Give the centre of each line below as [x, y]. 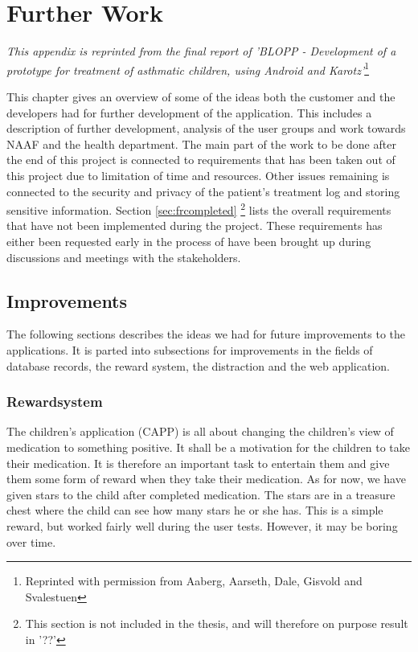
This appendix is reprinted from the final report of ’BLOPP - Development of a [201, 51]
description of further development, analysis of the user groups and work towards [206, 128]
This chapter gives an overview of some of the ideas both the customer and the [201, 96]
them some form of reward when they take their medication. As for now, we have [206, 479]
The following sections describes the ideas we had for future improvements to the [206, 334]
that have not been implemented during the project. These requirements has [195, 226]
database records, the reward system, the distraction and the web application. [198, 365]
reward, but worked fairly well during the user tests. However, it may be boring [202, 525]
